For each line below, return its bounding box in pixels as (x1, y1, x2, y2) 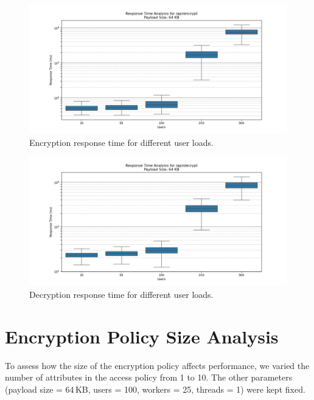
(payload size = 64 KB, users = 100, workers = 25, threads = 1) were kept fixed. (5, 382, 305, 395)
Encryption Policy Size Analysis (5, 323, 279, 348)
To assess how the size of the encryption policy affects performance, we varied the (5, 359, 310, 371)
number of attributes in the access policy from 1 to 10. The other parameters (5, 371, 293, 384)
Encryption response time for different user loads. (29, 136, 214, 148)
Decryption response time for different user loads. (29, 288, 214, 300)
